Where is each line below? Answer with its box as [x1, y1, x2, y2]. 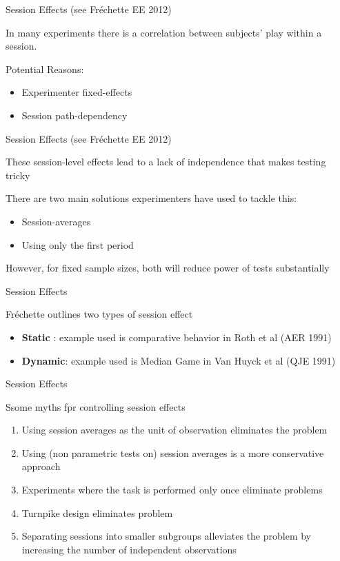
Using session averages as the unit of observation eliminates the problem [21, 422, 328, 437]
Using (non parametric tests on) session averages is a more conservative [21, 445, 324, 460]
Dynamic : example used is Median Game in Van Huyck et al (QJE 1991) [21, 353, 336, 367]
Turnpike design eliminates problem [21, 505, 173, 520]
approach [21, 459, 61, 473]
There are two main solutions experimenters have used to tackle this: [6, 191, 297, 205]
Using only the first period [21, 237, 134, 252]
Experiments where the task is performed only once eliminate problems [21, 482, 323, 497]
